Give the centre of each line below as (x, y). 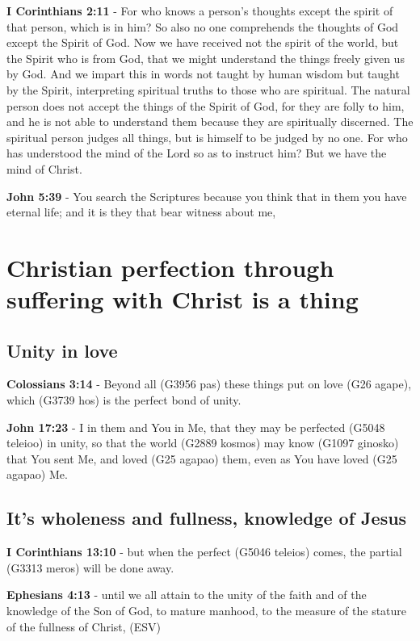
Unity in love (62, 350)
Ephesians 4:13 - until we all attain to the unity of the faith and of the (187, 595)
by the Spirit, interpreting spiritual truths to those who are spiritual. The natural (208, 89)
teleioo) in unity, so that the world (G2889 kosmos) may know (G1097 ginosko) (203, 443)
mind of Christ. (44, 168)
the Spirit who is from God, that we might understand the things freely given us (206, 58)
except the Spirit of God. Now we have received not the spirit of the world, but (203, 42)
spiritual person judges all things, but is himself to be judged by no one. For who (207, 137)
